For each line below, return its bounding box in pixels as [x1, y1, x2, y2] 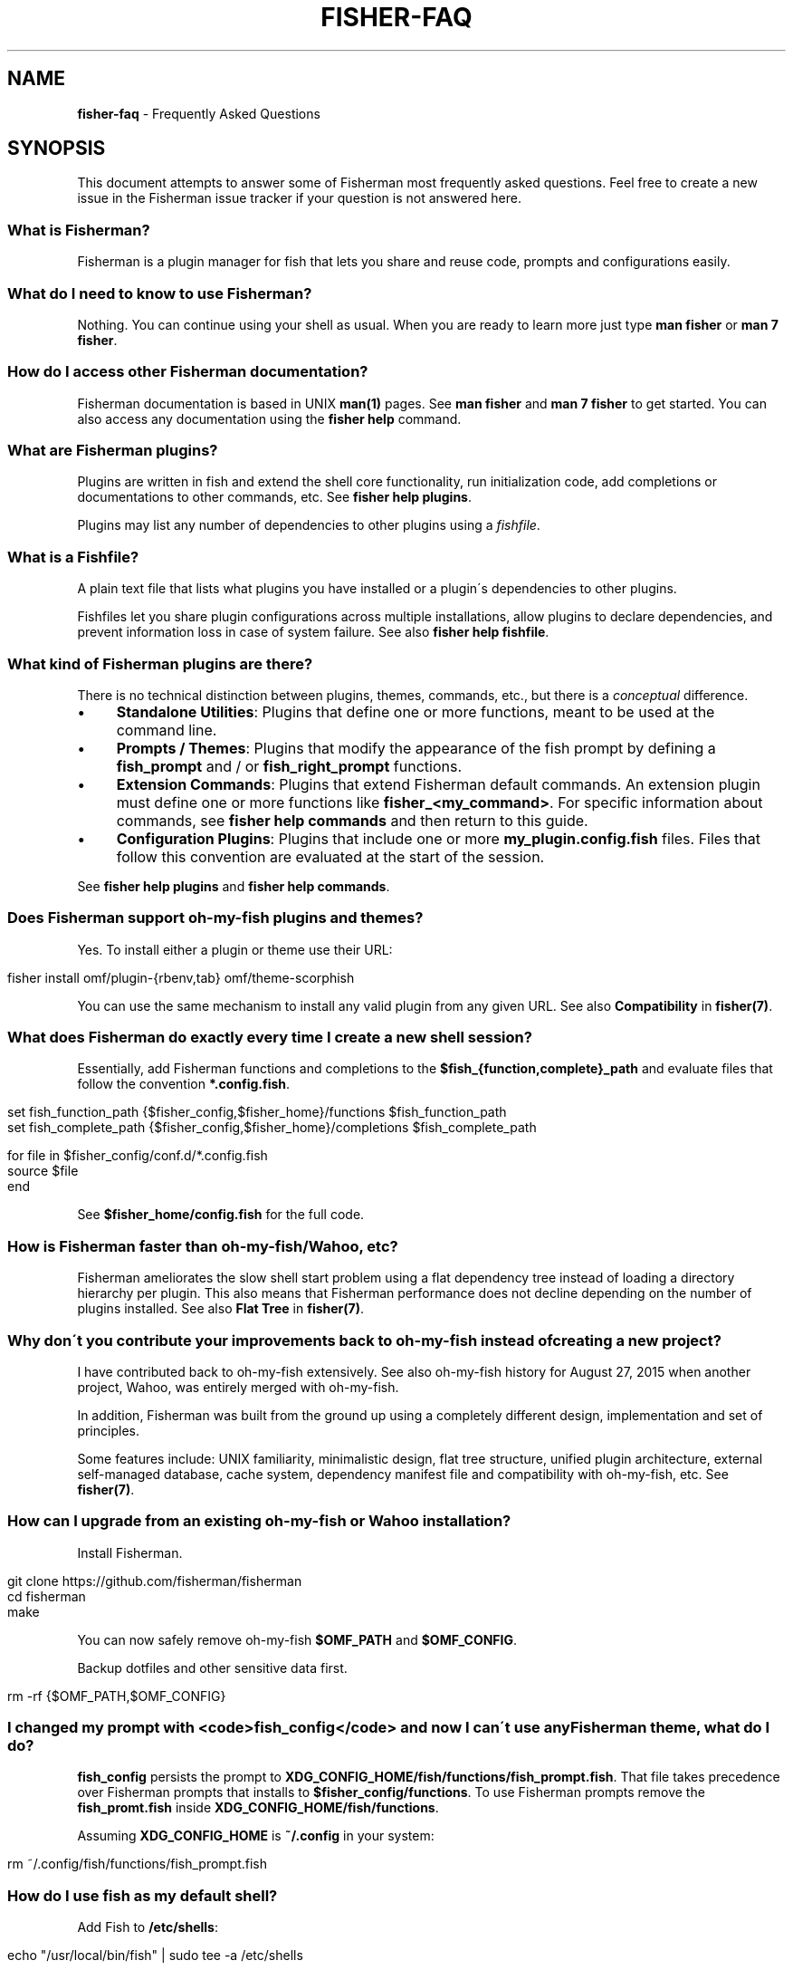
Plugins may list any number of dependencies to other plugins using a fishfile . [77, 517, 540, 533]
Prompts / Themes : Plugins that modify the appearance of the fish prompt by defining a [116, 738, 716, 757]
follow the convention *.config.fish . [77, 1076, 291, 1092]
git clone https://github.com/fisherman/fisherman [7, 1572, 302, 1589]
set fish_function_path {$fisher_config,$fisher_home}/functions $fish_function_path [7, 1104, 507, 1120]
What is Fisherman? [7, 220, 150, 239]
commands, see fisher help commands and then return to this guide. [116, 811, 588, 830]
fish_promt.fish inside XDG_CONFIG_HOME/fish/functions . [77, 1800, 439, 1816]
